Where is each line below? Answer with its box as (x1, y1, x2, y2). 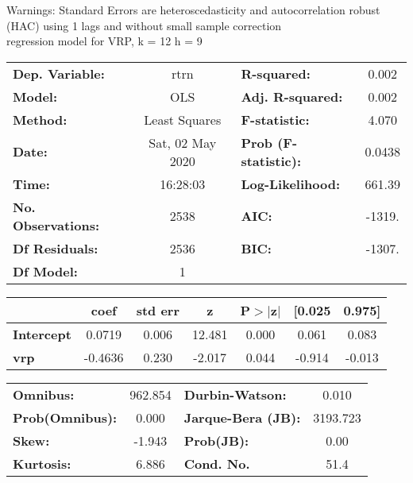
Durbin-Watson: (183, 384, 287, 404)
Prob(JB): (183, 431, 249, 450)
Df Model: (13, 261, 78, 280)
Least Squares (144, 110, 222, 129)
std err (136, 300, 179, 319)
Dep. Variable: (13, 64, 105, 83)
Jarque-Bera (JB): (183, 408, 301, 427)
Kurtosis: (13, 454, 71, 473)
